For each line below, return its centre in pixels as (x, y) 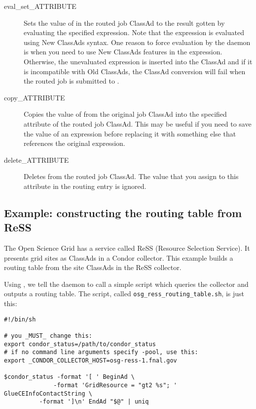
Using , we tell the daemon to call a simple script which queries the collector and (126, 284)
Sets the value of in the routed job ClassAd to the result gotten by (124, 23)
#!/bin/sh (20, 319)
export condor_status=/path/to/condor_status (80, 344)
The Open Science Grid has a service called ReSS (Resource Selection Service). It (127, 248)
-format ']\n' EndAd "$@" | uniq (94, 402)
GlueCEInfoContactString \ (48, 393)
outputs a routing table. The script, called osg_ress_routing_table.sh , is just (124, 294)
